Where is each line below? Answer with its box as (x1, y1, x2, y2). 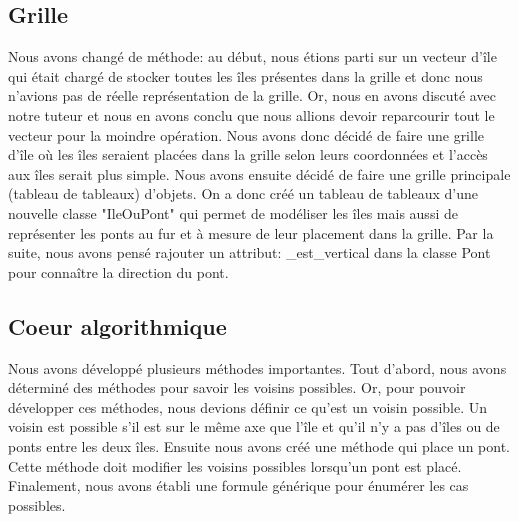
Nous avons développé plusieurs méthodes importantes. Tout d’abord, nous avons (8, 357, 507, 378)
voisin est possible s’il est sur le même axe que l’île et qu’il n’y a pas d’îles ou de (8, 416, 500, 437)
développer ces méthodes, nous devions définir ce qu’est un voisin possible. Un (8, 396, 488, 417)
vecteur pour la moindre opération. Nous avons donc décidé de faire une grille (8, 124, 485, 145)
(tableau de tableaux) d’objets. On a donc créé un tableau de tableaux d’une (8, 183, 478, 204)
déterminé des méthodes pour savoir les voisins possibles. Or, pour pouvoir (8, 377, 466, 398)
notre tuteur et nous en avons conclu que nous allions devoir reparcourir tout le (8, 104, 495, 125)
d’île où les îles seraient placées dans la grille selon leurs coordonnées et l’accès (8, 144, 488, 165)
